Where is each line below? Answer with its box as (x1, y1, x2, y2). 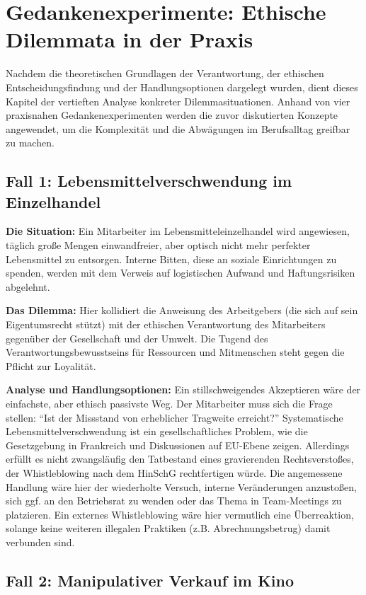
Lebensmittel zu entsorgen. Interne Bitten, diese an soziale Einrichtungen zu (6, 251, 337, 266)
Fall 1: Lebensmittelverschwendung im (6, 170, 292, 192)
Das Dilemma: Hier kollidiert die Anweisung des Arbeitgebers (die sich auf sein (6, 303, 358, 318)
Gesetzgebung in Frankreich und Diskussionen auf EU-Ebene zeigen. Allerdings (6, 437, 350, 452)
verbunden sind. (6, 534, 75, 549)
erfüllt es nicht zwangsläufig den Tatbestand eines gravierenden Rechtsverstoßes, (6, 451, 354, 466)
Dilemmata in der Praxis (6, 25, 253, 54)
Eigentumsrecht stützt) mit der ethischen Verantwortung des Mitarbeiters (6, 317, 326, 332)
